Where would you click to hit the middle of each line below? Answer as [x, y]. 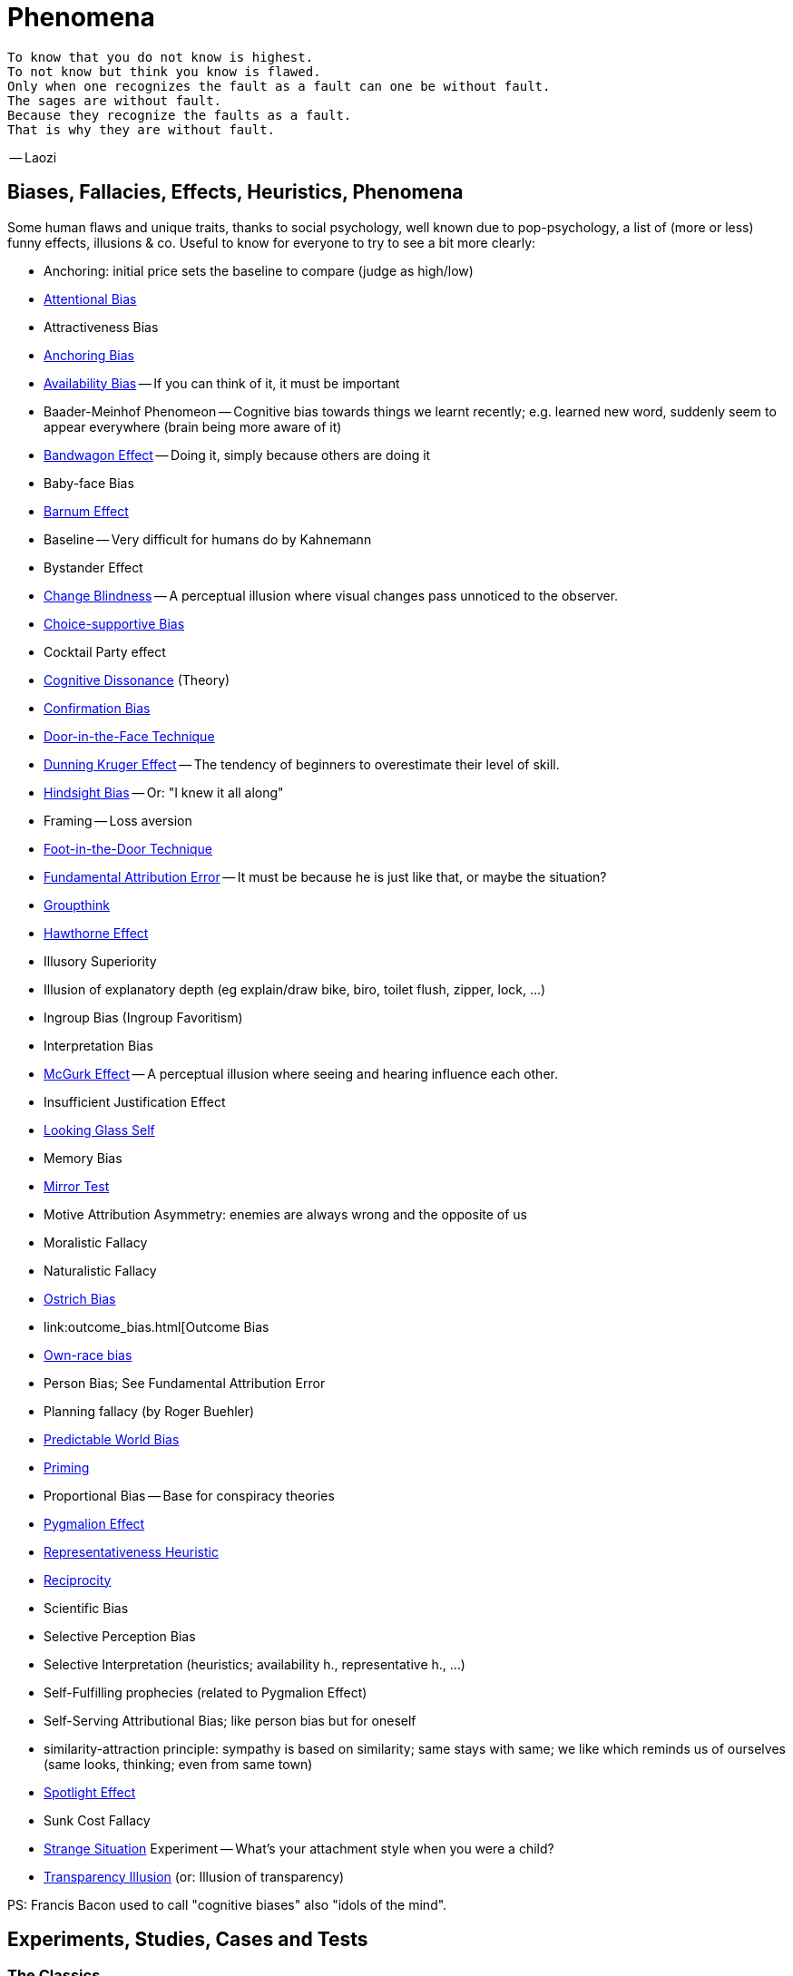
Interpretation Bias [98, 1045]
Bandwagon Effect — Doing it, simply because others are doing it [237, 455]
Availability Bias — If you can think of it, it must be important [222, 383]
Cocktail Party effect [105, 651]
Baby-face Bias [89, 483]
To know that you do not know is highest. [161, 57]
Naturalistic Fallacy [100, 1270]
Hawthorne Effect [96, 933]
